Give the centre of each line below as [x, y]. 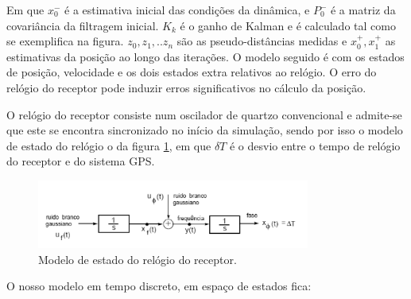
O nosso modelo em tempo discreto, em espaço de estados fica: [159, 286]
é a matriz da [363, 10]
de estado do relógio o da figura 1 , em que [109, 145]
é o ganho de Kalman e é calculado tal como [288, 25]
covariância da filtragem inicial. [83, 25]
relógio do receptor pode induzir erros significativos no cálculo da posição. [186, 87]
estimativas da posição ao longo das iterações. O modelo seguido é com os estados [205, 56]
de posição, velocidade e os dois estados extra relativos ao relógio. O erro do [192, 72]
